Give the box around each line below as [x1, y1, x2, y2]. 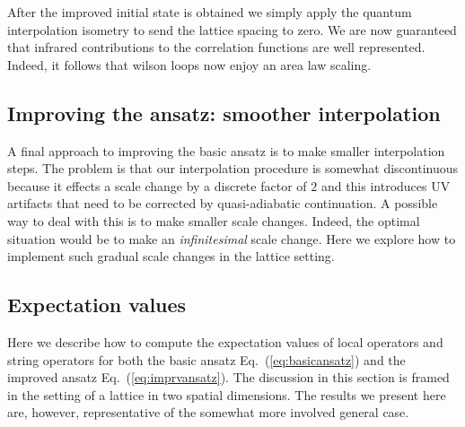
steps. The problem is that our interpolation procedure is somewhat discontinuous [7, 159, 459, 178]
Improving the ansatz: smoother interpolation [7, 99, 441, 126]
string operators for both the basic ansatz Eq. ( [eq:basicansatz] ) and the [7, 350, 406, 369]
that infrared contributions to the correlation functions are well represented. [7, 38, 426, 57]
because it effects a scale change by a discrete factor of [7, 176, 307, 195]
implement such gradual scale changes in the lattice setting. [7, 247, 335, 266]
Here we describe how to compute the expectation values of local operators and [7, 332, 443, 351]
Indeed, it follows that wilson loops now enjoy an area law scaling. [7, 55, 372, 74]
